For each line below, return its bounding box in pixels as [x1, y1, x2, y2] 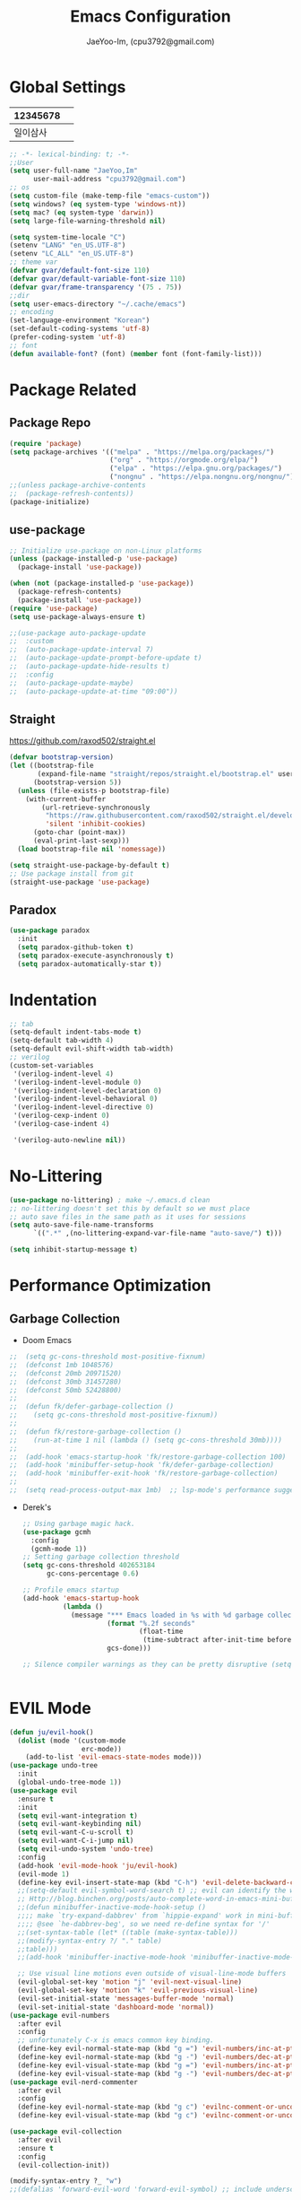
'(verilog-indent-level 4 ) [13, 1069, 115, 1078]
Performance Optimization [9, 1276, 211, 1296]
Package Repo [9, 415, 91, 431]
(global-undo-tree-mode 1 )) [17, 1778, 123, 1787]
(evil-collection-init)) [17, 2161, 110, 2169]
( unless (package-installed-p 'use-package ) [9, 554, 178, 563]
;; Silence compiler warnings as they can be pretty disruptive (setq [21, 1660, 292, 1669]
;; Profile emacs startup [21, 1585, 119, 1594]
